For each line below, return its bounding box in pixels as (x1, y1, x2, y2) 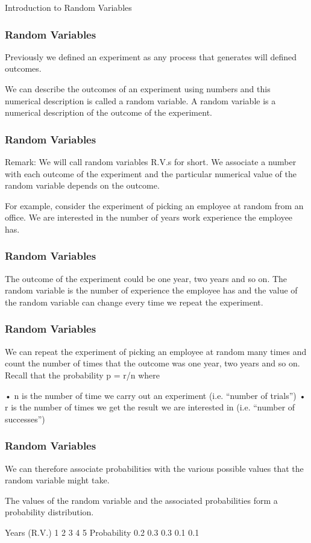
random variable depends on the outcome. (5, 179, 160, 192)
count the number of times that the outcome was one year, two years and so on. (5, 357, 300, 369)
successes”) (5, 412, 45, 425)
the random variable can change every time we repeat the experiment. (5, 295, 263, 308)
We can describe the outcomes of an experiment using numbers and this (5, 83, 271, 95)
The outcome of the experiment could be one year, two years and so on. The (5, 272, 287, 284)
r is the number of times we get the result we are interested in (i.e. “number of (5, 401, 295, 413)
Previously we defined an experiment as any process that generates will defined (5, 50, 297, 63)
